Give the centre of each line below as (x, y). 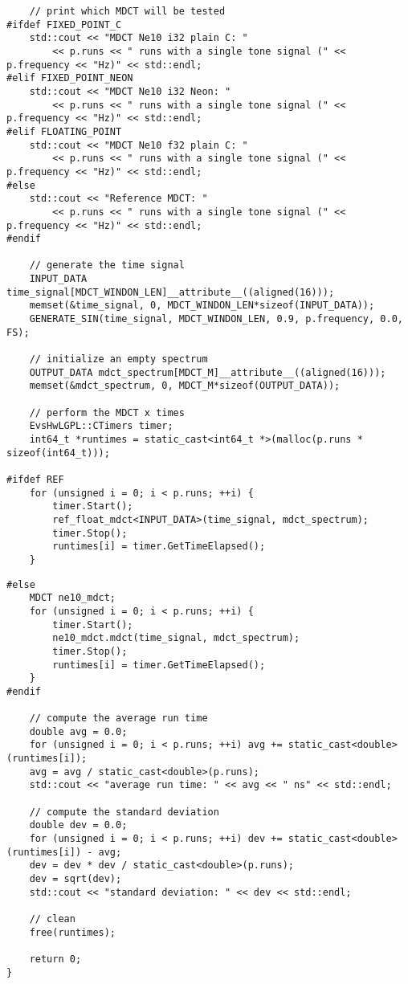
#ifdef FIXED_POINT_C (64, 24)
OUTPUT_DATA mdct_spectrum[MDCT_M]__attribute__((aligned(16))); (208, 372)
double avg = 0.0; (78, 731)
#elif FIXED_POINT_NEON (70, 78)
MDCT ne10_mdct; (73, 598)
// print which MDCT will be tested (127, 11)
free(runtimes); (73, 932)
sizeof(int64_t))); (58, 453)
